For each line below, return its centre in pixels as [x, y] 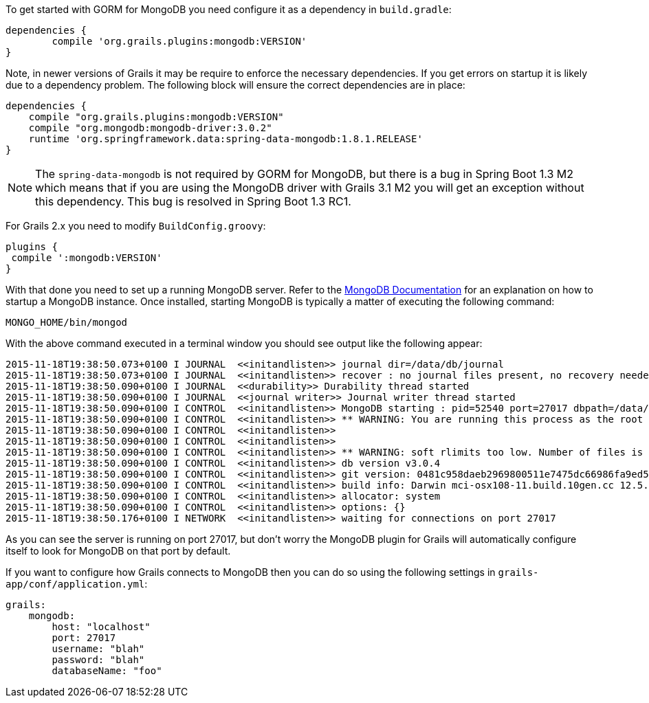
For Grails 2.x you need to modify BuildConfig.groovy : [136, 226]
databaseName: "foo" [107, 671]
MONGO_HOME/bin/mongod [67, 322]
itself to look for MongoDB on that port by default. [118, 551]
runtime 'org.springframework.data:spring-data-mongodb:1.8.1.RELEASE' [225, 139]
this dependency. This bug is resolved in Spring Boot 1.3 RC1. [193, 201]
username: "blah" [98, 649]
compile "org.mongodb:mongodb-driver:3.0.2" [150, 128]
